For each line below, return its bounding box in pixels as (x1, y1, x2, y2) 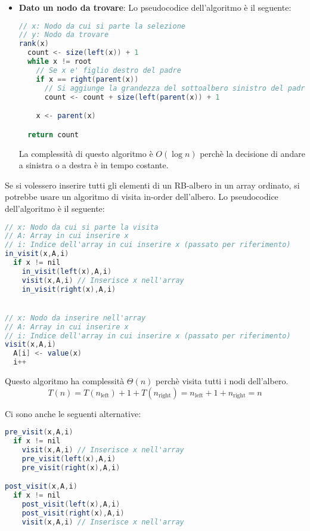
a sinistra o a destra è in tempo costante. (18, 159, 169, 171)
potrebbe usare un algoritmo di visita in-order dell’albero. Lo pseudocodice (5, 190, 278, 203)
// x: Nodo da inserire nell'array (5, 313, 146, 322)
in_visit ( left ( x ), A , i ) (21, 267, 112, 276)
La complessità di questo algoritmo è (18, 147, 153, 159)
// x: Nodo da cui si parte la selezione (18, 21, 185, 30)
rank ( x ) (18, 39, 49, 48)
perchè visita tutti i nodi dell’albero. (156, 375, 289, 387)
